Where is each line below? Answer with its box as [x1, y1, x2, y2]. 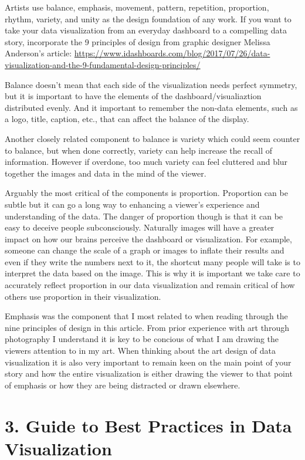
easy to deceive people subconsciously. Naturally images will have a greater [5, 221, 274, 234]
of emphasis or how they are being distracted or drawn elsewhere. [5, 378, 240, 391]
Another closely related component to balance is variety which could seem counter [5, 132, 300, 144]
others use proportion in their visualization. [5, 290, 161, 302]
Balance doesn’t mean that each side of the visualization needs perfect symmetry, [5, 78, 297, 90]
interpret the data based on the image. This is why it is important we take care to [5, 267, 300, 279]
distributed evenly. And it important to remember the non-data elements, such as [5, 101, 298, 113]
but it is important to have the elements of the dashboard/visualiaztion [5, 90, 262, 102]
